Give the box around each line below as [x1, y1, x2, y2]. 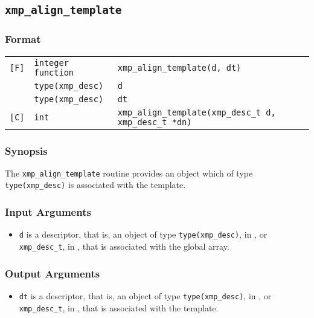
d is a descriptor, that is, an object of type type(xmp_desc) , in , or [19, 228, 268, 241]
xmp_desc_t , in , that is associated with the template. [19, 301, 219, 314]
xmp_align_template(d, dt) [117, 62, 242, 73]
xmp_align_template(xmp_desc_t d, [117, 107, 276, 117]
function [34, 67, 74, 77]
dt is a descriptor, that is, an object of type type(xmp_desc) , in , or [19, 289, 272, 302]
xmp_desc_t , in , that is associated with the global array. [19, 239, 229, 252]
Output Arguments [5, 265, 100, 281]
